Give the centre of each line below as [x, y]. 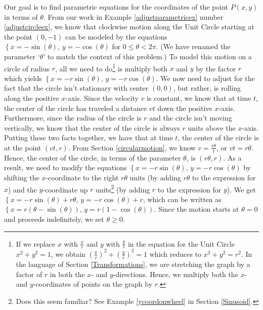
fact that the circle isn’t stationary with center [76, 88]
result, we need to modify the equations [65, 167]
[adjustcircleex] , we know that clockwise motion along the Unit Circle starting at [129, 27]
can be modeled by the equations [116, 36]
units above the [212, 127]
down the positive [185, 108]
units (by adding [155, 177]
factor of [29, 274]
